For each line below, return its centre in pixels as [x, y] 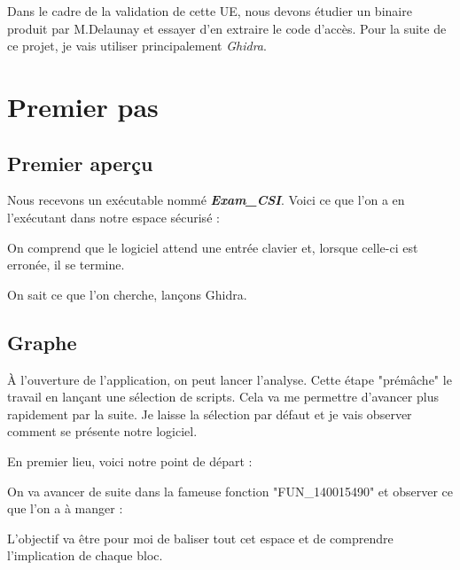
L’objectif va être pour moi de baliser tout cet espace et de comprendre [200, 538]
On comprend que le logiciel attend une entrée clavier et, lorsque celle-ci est [213, 247]
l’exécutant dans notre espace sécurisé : [113, 217]
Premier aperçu [80, 163]
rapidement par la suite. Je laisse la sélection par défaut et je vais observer [210, 414]
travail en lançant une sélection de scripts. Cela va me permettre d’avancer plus [223, 397]
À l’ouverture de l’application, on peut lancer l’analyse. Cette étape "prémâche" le [230, 379]
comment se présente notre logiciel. [102, 431]
